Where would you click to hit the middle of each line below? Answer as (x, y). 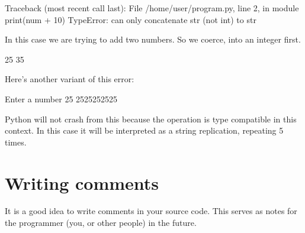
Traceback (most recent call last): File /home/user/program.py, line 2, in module (152, 8)
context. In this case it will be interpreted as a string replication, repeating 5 (144, 130)
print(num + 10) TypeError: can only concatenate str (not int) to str (131, 19)
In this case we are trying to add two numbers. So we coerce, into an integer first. (153, 39)
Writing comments (82, 182)
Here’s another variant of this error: (70, 79)
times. (16, 142)
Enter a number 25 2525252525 (61, 98)
